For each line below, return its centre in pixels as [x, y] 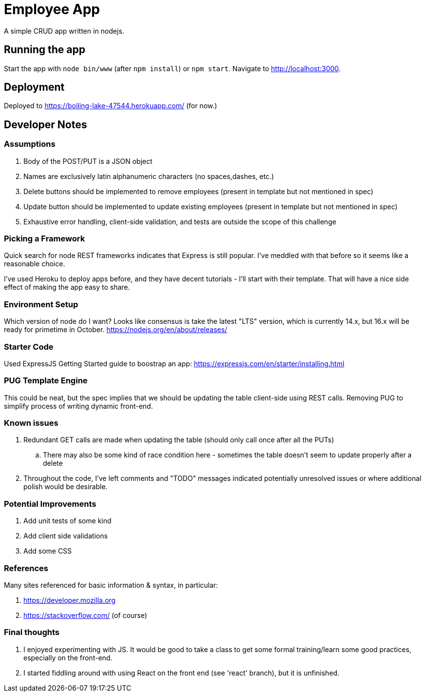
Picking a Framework [45, 239]
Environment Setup [41, 304]
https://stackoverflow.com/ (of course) [85, 615]
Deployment [34, 87]
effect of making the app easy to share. [67, 287]
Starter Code [29, 347]
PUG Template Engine [46, 381]
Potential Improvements [50, 504]
